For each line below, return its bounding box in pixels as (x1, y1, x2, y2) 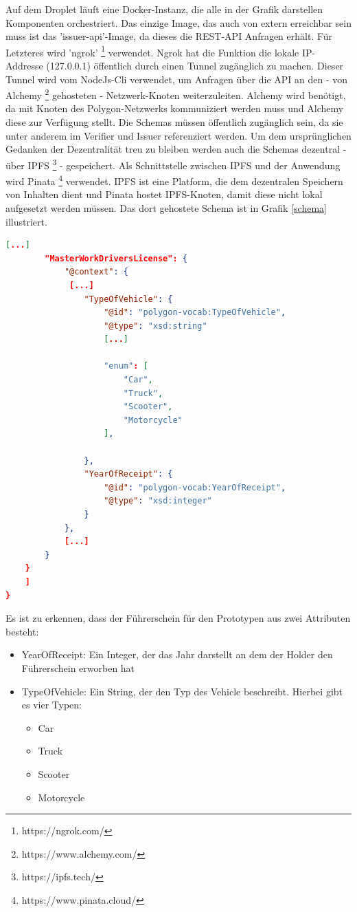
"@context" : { (64, 267, 129, 277)
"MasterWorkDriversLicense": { (45, 253, 187, 263)
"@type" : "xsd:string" (104, 321, 207, 331)
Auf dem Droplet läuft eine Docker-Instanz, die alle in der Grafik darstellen (5, 2, 323, 16)
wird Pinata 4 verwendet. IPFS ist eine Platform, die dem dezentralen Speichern (5, 172, 343, 188)
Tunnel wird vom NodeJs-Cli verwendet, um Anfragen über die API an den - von (5, 72, 348, 86)
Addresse (5, 58, 43, 73)
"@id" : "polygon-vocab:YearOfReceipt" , (104, 482, 286, 492)
